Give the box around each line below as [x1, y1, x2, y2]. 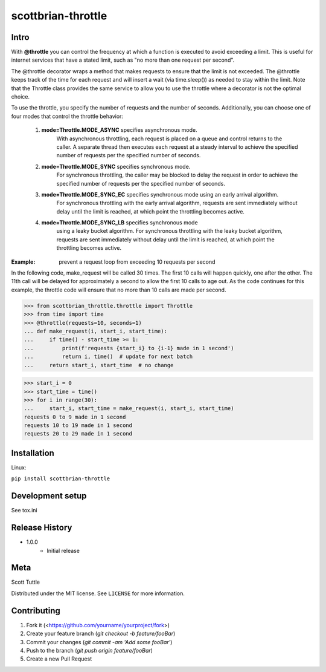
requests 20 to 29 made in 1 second [24, 430, 133, 437]
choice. [11, 93, 30, 100]
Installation [11, 448, 54, 458]
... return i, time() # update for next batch [24, 353, 193, 360]
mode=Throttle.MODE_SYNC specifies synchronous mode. [41, 163, 191, 170]
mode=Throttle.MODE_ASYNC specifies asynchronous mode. [41, 126, 197, 134]
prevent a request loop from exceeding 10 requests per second [59, 258, 216, 266]
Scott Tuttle [11, 578, 40, 586]
